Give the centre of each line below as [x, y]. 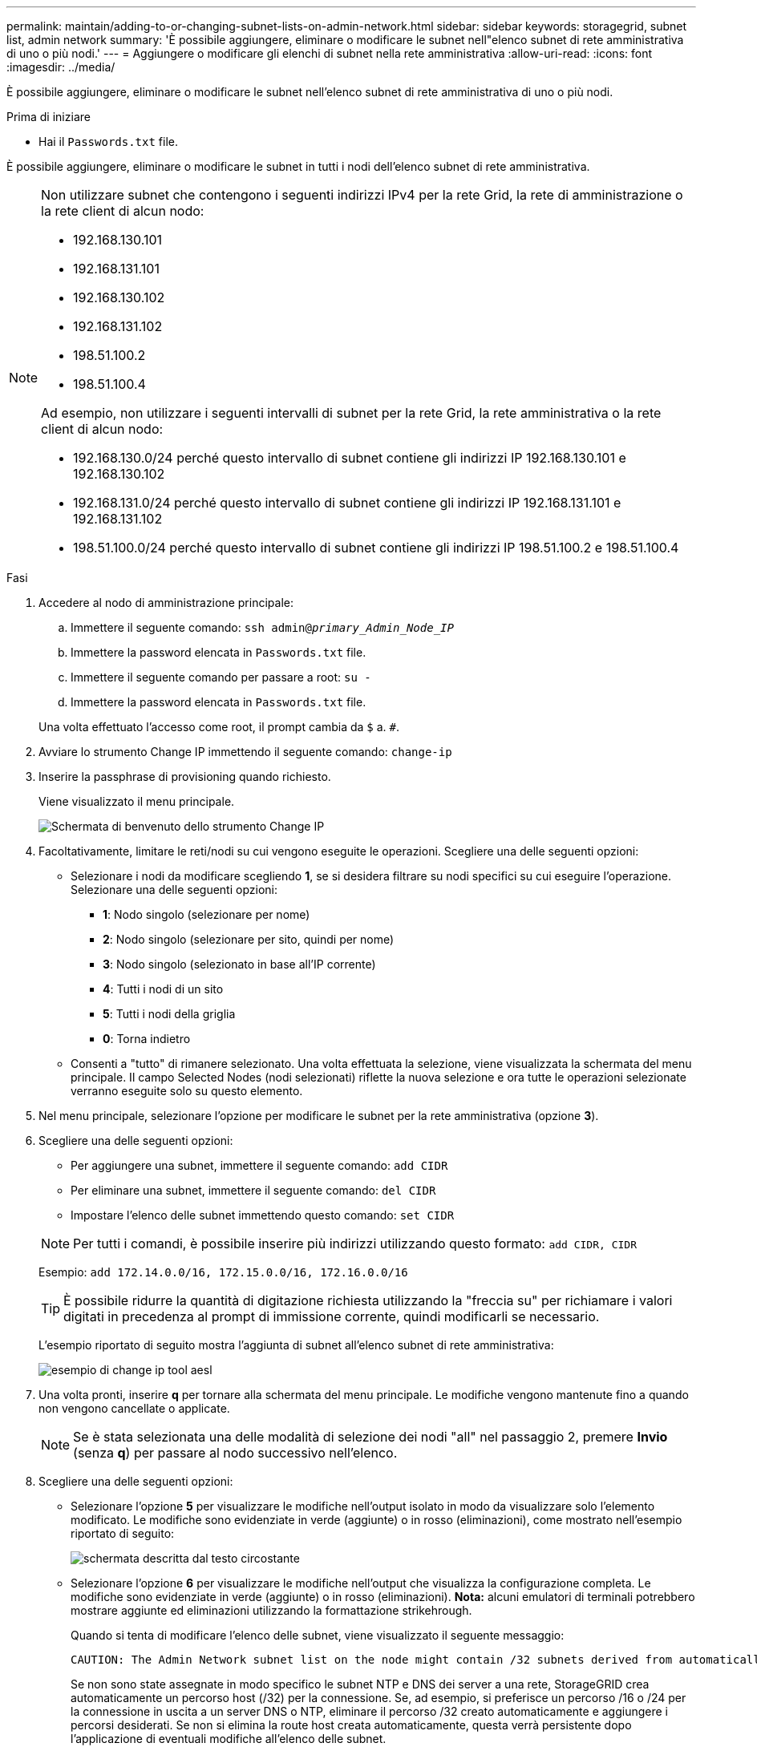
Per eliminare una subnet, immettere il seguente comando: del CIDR [253, 1190]
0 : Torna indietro [147, 1039]
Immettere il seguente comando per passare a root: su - [221, 677]
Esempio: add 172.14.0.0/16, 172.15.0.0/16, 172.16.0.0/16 [223, 1272]
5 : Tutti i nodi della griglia [169, 1014]
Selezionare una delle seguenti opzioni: [174, 890]
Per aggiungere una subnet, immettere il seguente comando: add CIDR [259, 1165]
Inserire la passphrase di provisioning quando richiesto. [185, 776]
